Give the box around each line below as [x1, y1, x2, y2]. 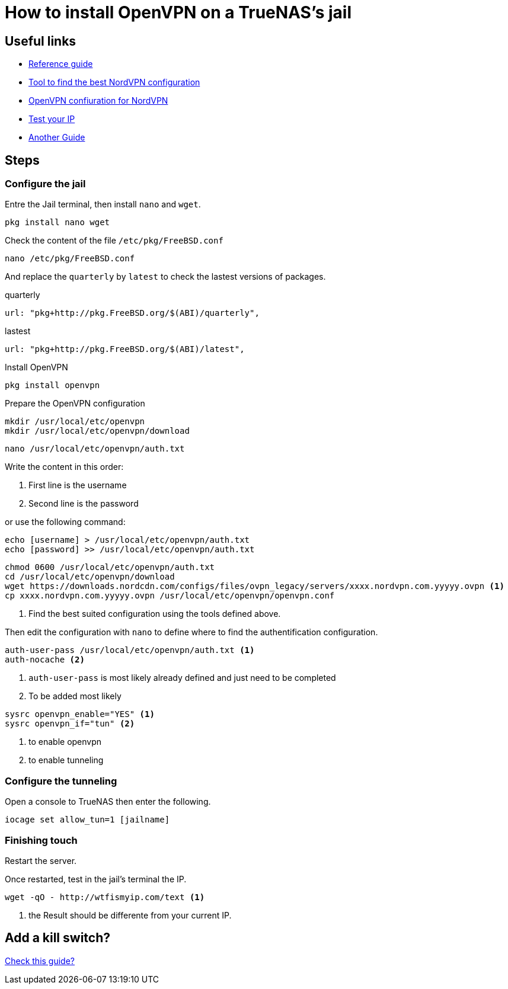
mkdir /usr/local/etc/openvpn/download [5, 426, 190, 436]
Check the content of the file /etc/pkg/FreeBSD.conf [5, 235, 223, 246]
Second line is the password [28, 498, 139, 509]
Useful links [5, 33, 76, 49]
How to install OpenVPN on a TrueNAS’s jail [5, 2, 352, 23]
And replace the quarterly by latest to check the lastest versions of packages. [5, 271, 326, 282]
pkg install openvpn [5, 380, 100, 391]
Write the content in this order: [5, 462, 124, 472]
